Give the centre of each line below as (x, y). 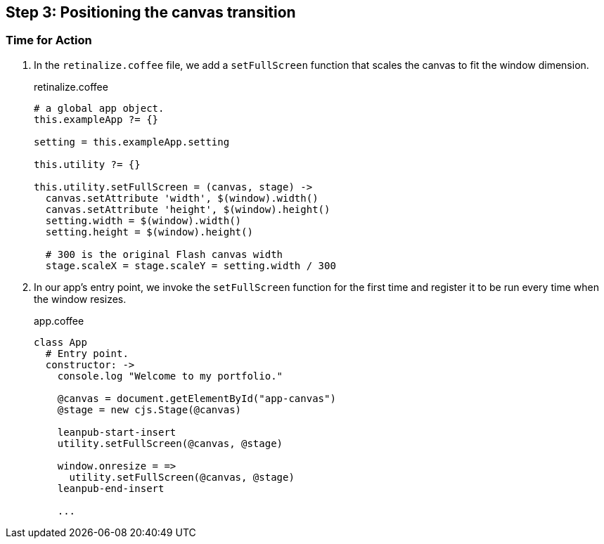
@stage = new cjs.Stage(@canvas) (149, 409)
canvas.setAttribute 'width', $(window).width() (182, 198)
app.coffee (59, 320)
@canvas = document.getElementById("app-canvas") (197, 398)
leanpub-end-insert (111, 488)
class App (60, 342)
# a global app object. (99, 108)
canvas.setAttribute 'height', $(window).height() (188, 209)
